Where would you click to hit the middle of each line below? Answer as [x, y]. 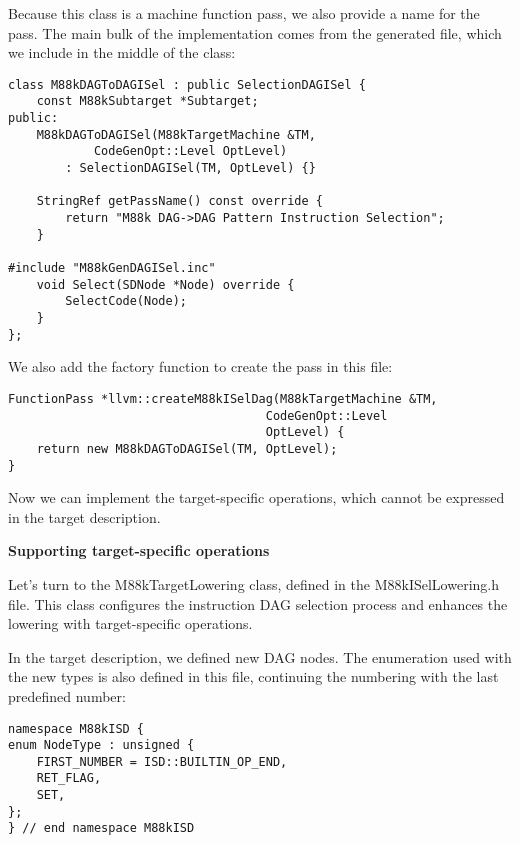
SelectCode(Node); [126, 301]
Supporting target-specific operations [139, 550]
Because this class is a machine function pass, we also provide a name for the [244, 13]
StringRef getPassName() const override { [179, 201]
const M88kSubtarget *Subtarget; [147, 101]
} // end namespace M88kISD [101, 828]
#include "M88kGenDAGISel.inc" [112, 268]
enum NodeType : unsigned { [101, 745]
